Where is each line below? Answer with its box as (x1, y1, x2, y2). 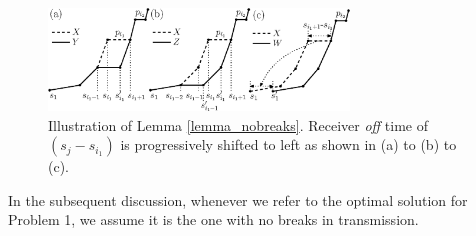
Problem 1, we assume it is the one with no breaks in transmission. (8, 209, 419, 230)
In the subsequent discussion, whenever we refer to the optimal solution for (8, 189, 468, 210)
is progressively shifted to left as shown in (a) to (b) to (120, 134, 457, 155)
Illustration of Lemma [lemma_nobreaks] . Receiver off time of (48, 114, 429, 135)
